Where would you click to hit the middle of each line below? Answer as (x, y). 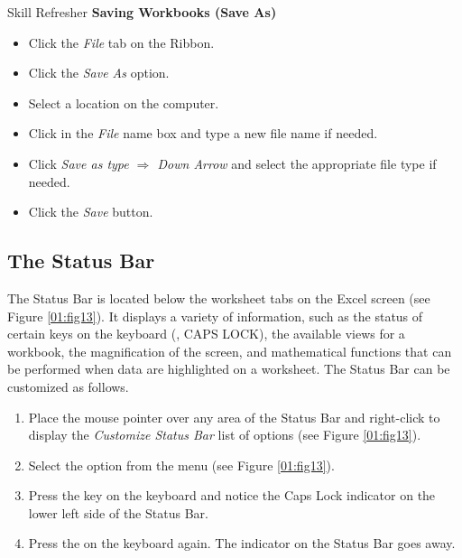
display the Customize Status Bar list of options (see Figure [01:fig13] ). (225, 435)
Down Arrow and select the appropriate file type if (297, 163)
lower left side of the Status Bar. (118, 512)
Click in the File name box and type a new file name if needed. (203, 133)
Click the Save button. (91, 212)
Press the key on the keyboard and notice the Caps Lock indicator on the (232, 495)
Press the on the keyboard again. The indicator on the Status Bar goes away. (242, 543)
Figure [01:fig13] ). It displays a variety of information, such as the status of (215, 316)
